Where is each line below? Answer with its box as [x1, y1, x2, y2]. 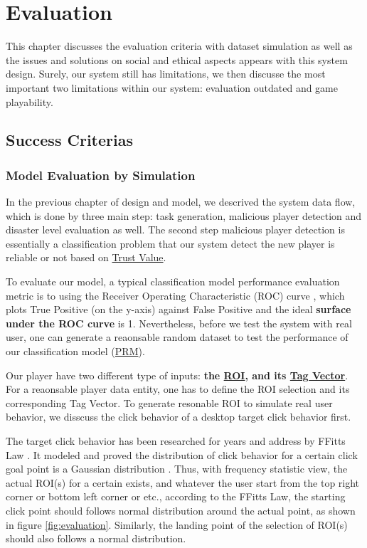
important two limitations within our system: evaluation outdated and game [6, 80, 338, 95]
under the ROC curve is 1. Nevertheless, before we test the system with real [6, 315, 352, 330]
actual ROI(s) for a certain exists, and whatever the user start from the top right [6, 475, 360, 490]
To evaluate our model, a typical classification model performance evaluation [6, 274, 340, 289]
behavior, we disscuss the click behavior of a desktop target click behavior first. [6, 409, 351, 424]
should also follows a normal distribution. [6, 531, 186, 546]
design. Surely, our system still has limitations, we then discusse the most [6, 66, 326, 81]
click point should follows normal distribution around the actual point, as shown [6, 502, 356, 517]
